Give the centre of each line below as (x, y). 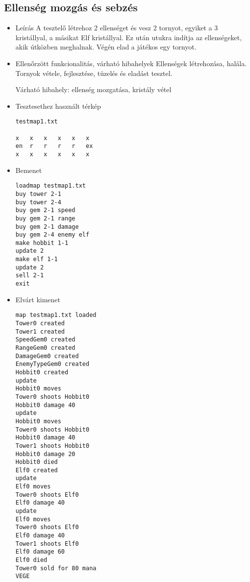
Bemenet (29, 170)
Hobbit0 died (37, 462)
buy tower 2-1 (38, 194)
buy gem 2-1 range (45, 218)
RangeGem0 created (45, 348)
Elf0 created (37, 470)
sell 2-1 (30, 276)
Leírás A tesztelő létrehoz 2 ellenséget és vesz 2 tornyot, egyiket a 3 (117, 28)
